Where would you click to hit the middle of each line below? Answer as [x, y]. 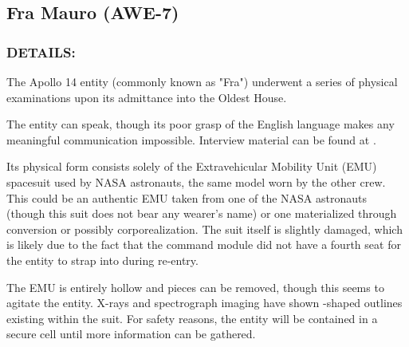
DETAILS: [41, 51]
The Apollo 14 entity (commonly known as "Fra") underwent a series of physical [202, 81]
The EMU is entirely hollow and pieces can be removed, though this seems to [195, 287]
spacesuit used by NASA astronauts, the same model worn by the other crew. [196, 181]
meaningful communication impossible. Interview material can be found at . [191, 139]
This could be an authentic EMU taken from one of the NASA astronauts [187, 197]
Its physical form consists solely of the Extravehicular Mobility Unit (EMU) [192, 166]
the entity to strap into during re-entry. [102, 260]
